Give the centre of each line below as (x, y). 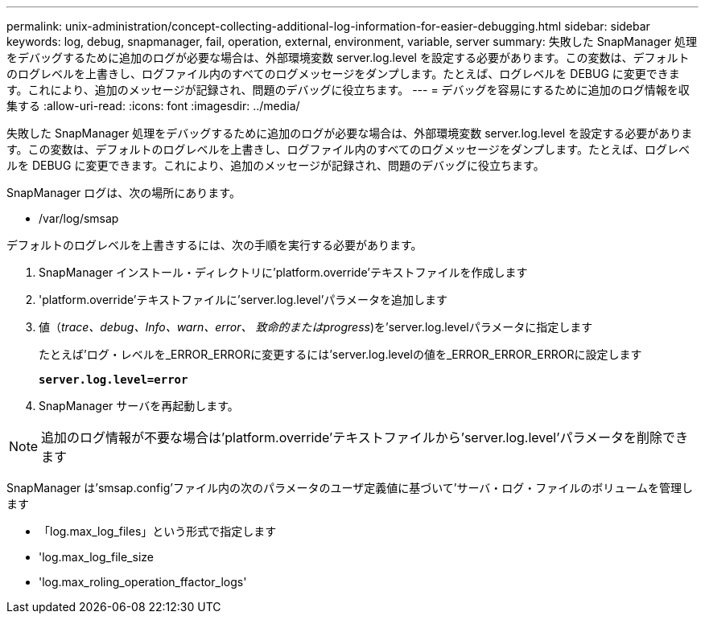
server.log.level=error (113, 380)
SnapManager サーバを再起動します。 (139, 406)
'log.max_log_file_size (96, 557)
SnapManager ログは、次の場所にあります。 (124, 193)
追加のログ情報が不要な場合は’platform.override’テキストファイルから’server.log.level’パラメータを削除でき (365, 437)
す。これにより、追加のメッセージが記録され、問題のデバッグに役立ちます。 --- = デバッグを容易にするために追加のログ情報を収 (348, 90)
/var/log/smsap (79, 218)
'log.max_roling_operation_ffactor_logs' (143, 582)
